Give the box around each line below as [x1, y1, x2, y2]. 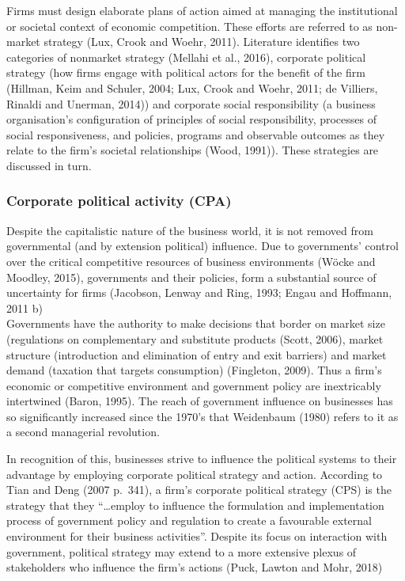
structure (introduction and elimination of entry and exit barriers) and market [6, 346, 387, 363]
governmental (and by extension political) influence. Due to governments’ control [6, 237, 399, 254]
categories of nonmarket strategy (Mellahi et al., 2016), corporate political [6, 48, 366, 65]
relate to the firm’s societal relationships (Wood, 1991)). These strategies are [6, 142, 379, 158]
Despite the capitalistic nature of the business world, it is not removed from [6, 222, 373, 238]
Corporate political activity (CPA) [6, 191, 232, 211]
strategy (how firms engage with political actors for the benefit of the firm [6, 64, 365, 81]
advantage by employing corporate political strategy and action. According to [6, 465, 383, 482]
